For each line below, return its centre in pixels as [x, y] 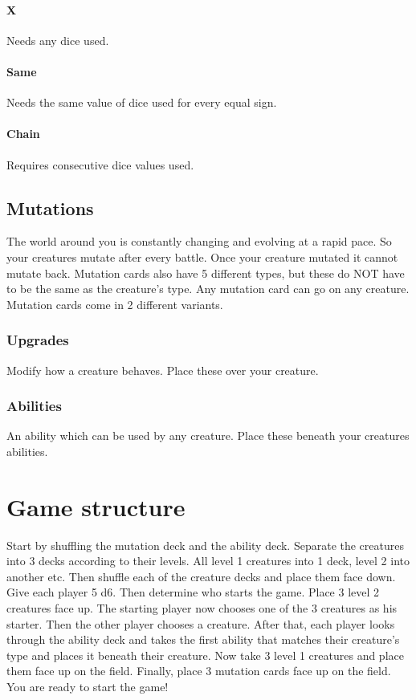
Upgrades [38, 340]
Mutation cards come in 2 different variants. [115, 304]
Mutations [50, 208]
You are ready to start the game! [88, 687]
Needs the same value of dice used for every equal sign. [142, 102]
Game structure [96, 506]
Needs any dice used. [58, 40]
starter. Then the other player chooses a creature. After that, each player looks [201, 623]
